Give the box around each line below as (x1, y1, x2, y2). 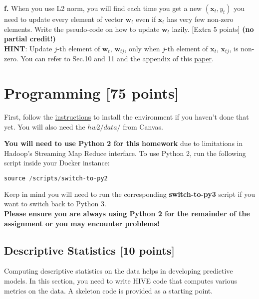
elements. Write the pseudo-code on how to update (4, 23, 160, 34)
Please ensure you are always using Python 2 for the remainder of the (4, 208, 250, 218)
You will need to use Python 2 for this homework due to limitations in (4, 138, 243, 149)
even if (136, 14, 156, 24)
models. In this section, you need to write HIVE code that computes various (4, 275, 237, 286)
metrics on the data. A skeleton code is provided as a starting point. (4, 285, 213, 296)
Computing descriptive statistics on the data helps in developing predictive (4, 266, 233, 276)
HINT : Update (4, 43, 52, 53)
